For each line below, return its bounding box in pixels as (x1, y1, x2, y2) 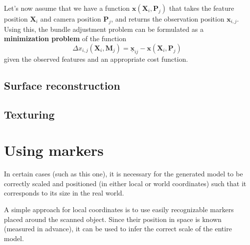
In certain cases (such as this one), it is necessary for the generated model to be (4, 169, 243, 179)
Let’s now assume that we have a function (4, 3, 130, 13)
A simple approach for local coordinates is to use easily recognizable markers (4, 204, 234, 215)
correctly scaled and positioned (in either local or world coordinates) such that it (4, 178, 247, 188)
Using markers (4, 140, 104, 160)
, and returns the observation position (111, 14, 225, 24)
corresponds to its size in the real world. (4, 188, 124, 198)
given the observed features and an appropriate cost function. (4, 54, 188, 64)
